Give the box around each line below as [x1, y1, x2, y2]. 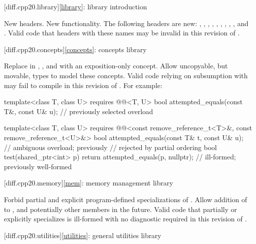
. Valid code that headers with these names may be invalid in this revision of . [4, 28, 240, 38]
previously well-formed [4, 161, 72, 171]
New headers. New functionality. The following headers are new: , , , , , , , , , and [4, 18, 249, 28]
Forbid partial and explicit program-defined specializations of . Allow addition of [4, 194, 247, 204]
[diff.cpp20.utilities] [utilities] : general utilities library [4, 230, 161, 240]
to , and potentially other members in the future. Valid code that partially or [4, 204, 237, 214]
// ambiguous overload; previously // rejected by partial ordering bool [4, 142, 217, 152]
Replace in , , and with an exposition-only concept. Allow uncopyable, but [4, 61, 228, 71]
